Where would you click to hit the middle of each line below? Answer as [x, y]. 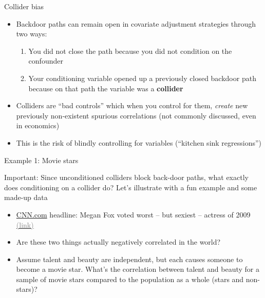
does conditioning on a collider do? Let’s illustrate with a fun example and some [131, 187]
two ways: [32, 34]
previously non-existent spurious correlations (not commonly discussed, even [136, 115]
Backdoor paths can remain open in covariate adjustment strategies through [136, 23]
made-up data [26, 197]
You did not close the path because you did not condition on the [130, 51]
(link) [25, 224]
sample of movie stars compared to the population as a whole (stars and [130, 279]
